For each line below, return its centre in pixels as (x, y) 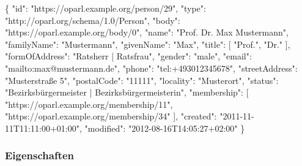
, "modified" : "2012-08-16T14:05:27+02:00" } (162, 128)
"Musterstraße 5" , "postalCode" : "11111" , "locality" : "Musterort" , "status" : (142, 80)
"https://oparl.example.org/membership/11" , (89, 104)
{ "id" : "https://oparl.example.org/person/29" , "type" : (105, 8)
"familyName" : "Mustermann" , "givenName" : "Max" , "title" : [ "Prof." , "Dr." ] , (148, 44)
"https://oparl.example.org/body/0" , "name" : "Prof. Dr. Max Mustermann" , (147, 32)
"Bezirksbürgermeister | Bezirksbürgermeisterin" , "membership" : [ (127, 92)
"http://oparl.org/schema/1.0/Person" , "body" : (93, 20)
